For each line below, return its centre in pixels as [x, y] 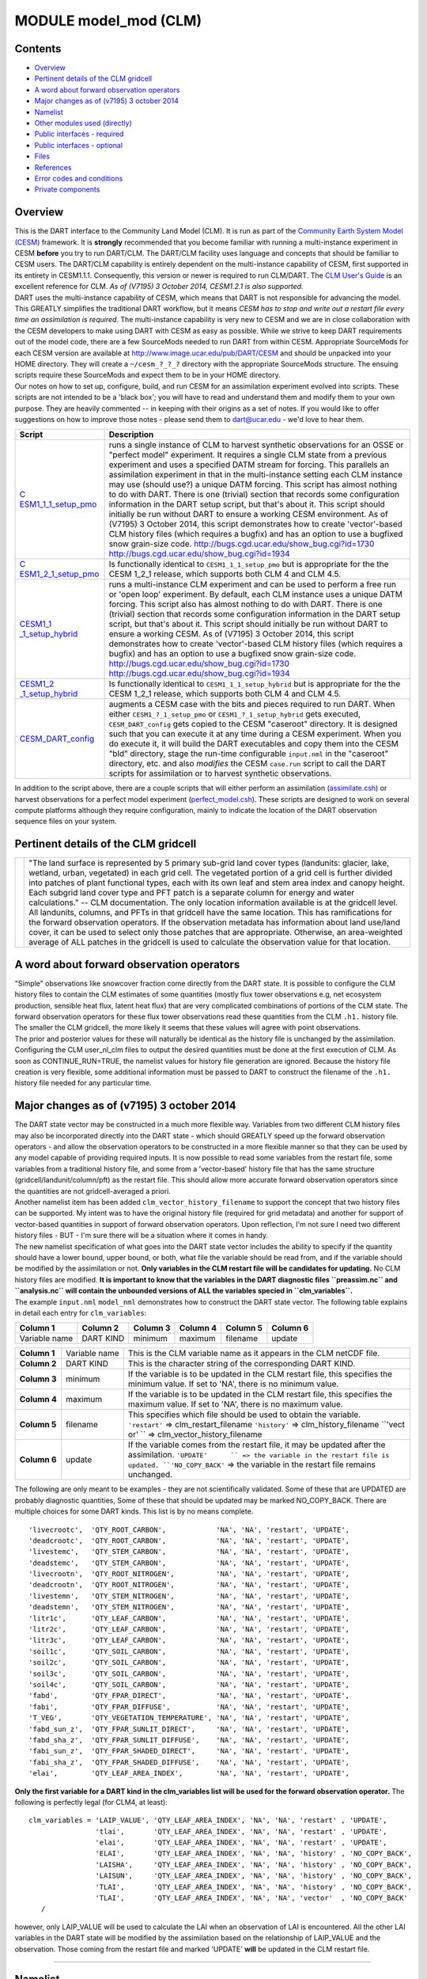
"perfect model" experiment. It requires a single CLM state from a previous [248, 455]
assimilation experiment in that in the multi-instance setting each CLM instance [256, 475]
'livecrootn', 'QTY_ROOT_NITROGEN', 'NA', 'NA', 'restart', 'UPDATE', [189, 1574]
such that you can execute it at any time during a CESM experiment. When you [255, 734]
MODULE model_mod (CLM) [108, 21]
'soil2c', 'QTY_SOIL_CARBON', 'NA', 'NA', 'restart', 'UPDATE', [189, 1663]
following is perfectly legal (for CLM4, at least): [91, 1802]
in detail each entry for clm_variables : [81, 1312]
